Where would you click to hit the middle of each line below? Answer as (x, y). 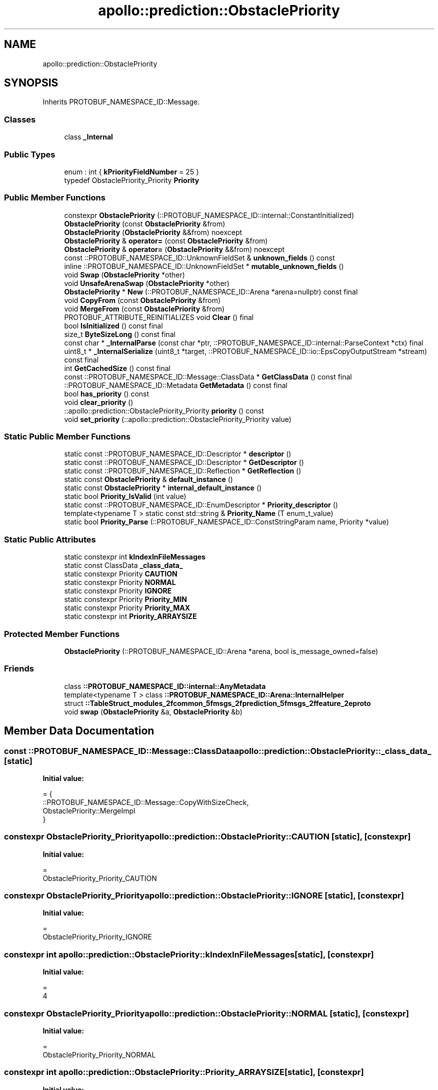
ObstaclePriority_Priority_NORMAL (99, 1054)
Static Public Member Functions (67, 437)
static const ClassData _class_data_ (123, 565)
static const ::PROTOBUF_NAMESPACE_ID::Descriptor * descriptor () (178, 454)
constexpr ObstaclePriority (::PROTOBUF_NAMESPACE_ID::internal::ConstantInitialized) (209, 215)
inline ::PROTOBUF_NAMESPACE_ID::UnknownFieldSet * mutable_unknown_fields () (204, 266)
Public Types (30, 154)
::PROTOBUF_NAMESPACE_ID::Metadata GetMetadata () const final (176, 385)
